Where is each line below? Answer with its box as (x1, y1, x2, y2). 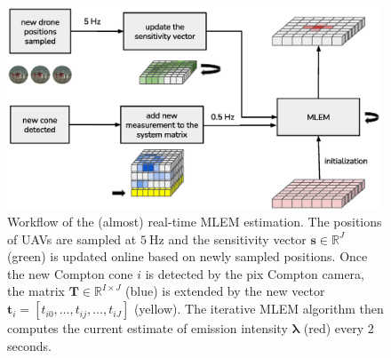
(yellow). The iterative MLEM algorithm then (133, 299, 384, 318)
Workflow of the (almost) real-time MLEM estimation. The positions (7, 212, 382, 231)
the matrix (7, 282, 65, 300)
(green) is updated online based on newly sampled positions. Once (7, 247, 368, 266)
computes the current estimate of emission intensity (7, 319, 288, 338)
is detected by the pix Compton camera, (145, 264, 364, 282)
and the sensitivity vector (168, 229, 307, 248)
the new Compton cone (7, 264, 133, 282)
